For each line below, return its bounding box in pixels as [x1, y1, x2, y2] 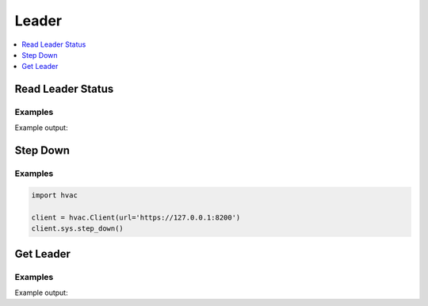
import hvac [31, 191, 78, 200]
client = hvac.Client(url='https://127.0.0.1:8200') [31, 212, 241, 222]
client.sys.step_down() [31, 224, 124, 233]
